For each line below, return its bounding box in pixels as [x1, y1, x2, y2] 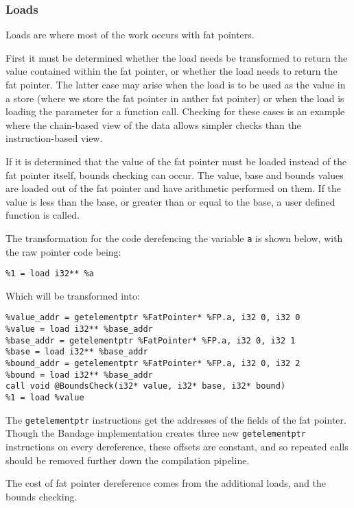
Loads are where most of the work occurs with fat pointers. [5, 27, 255, 42]
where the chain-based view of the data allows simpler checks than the [5, 117, 301, 132]
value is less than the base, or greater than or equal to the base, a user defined [5, 194, 335, 208]
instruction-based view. [5, 131, 103, 145]
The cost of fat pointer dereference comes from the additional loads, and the [5, 476, 327, 490]
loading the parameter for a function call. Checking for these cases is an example [5, 104, 345, 119]
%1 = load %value [5, 393, 84, 403]
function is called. [5, 208, 80, 222]
